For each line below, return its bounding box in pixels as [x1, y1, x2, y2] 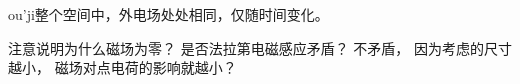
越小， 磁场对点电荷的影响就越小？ [8, 57, 237, 78]
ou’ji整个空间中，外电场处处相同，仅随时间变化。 [8, 4, 329, 24]
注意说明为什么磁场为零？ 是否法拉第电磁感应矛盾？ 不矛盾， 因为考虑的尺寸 [8, 37, 512, 58]
